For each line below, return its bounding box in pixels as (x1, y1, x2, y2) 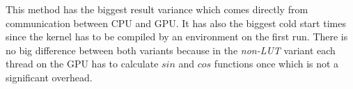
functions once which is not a (214, 56, 339, 71)
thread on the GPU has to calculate (6, 56, 159, 71)
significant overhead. (6, 70, 93, 84)
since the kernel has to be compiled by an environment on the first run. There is (6, 29, 348, 44)
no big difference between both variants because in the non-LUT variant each (6, 42, 336, 57)
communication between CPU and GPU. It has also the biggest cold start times (6, 15, 346, 30)
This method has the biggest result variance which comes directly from (6, 2, 308, 16)
